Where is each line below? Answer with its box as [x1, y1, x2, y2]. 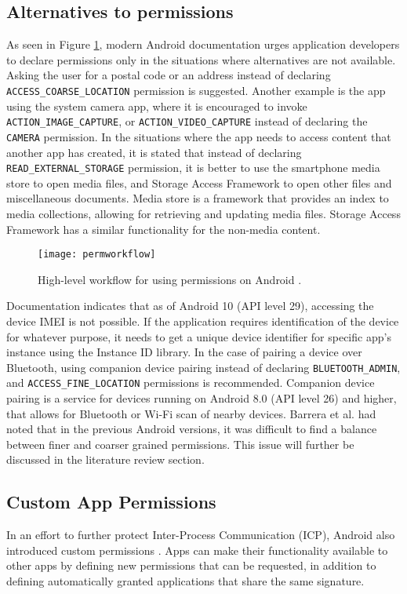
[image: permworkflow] [38, 249, 156, 261]
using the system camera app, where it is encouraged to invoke [6, 97, 307, 114]
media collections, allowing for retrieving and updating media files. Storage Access [6, 205, 401, 221]
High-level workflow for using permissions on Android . [38, 271, 302, 287]
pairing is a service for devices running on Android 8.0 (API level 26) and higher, [6, 390, 397, 406]
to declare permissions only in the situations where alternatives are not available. [6, 51, 396, 67]
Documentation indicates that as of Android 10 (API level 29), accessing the [6, 297, 374, 314]
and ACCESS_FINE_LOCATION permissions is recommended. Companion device [6, 374, 375, 391]
